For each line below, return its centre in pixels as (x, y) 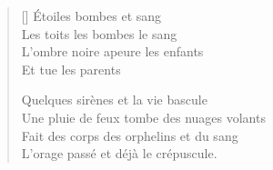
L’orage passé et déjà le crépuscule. (119, 153)
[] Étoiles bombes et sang (91, 15)
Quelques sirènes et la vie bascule (114, 100)
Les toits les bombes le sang (99, 33)
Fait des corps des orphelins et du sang (130, 135)
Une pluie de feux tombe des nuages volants (143, 117)
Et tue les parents (71, 69)
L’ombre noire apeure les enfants (112, 51)
